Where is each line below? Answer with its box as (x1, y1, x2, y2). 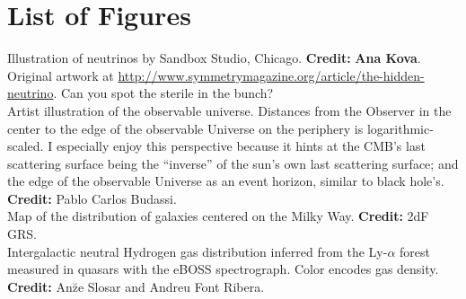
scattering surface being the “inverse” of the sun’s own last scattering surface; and (7, 154, 459, 172)
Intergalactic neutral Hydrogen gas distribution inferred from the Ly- (7, 242, 388, 260)
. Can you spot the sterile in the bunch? (53, 84, 274, 102)
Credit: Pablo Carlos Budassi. (7, 189, 177, 207)
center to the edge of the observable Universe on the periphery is (7, 119, 364, 137)
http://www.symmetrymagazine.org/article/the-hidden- (118, 66, 425, 84)
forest (400, 242, 430, 260)
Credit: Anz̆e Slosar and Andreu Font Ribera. (7, 277, 265, 295)
